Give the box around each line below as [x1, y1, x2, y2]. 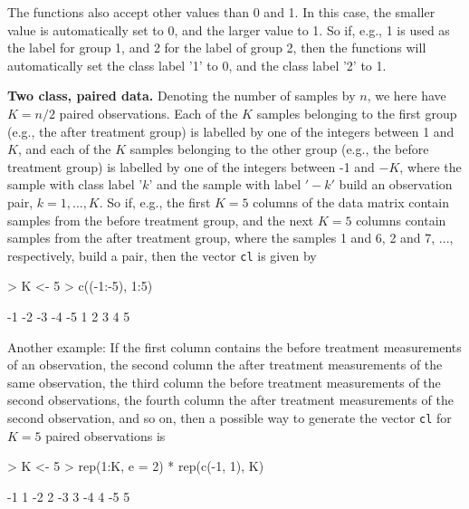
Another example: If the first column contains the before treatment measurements [7, 337, 462, 356]
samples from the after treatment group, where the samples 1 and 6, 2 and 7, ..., [7, 228, 454, 247]
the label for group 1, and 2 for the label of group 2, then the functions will [7, 38, 426, 57]
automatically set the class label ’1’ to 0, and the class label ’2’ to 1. [7, 55, 387, 74]
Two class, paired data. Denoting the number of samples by [7, 86, 356, 105]
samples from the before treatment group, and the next [7, 210, 314, 229]
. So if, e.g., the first [99, 192, 211, 211]
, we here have [367, 86, 446, 105]
